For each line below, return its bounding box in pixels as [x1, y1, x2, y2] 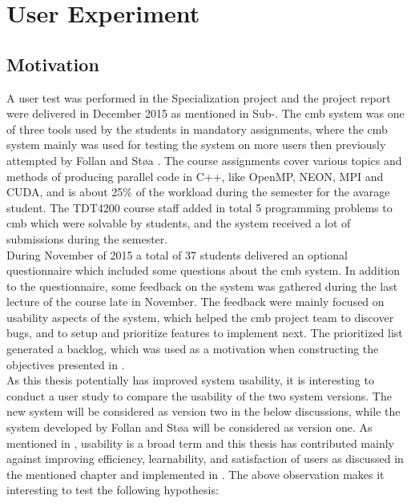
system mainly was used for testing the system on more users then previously [6, 136, 386, 153]
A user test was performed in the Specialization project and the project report [6, 89, 391, 106]
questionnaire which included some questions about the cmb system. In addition [6, 262, 400, 279]
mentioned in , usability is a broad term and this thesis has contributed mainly [6, 434, 394, 451]
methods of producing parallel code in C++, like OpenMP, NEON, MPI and [6, 167, 384, 184]
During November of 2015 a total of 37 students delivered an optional [6, 246, 348, 263]
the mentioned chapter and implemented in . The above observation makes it [6, 465, 385, 482]
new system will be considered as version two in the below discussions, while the [6, 403, 401, 420]
